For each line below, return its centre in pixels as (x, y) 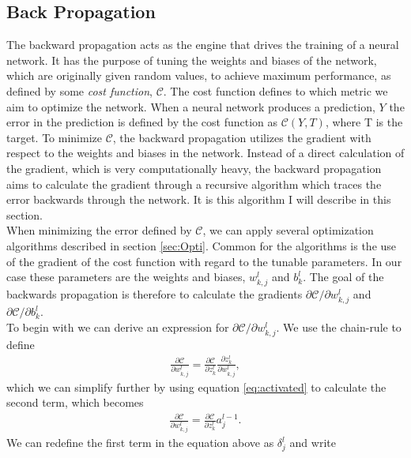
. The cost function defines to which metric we (275, 90)
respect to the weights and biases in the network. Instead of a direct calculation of (205, 153)
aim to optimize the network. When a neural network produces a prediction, (191, 106)
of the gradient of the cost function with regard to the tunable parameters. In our (204, 261)
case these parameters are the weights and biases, (126, 277)
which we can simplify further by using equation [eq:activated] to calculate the (196, 387)
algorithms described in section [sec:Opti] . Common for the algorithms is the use (202, 245)
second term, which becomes (75, 402)
